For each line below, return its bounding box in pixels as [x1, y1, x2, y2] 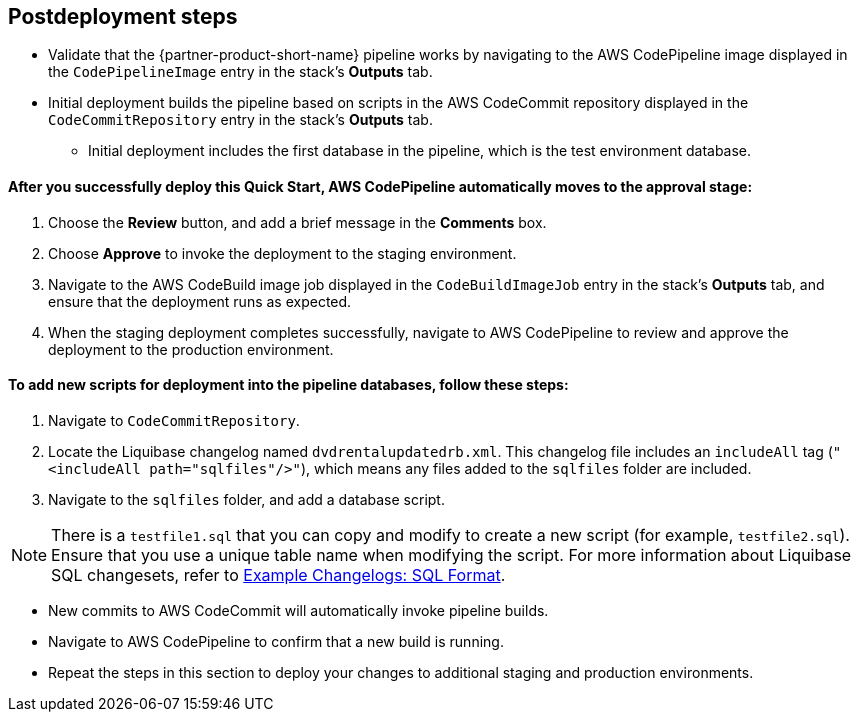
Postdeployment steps [8, 4, 238, 29]
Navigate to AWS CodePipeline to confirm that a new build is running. [48, 632, 504, 650]
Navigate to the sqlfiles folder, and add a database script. [48, 490, 445, 508]
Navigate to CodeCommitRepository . [48, 411, 300, 429]
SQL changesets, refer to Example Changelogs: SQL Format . [51, 564, 506, 585]
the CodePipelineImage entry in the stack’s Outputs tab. [48, 63, 433, 81]
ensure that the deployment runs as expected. [48, 292, 352, 310]
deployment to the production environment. [48, 340, 334, 358]
